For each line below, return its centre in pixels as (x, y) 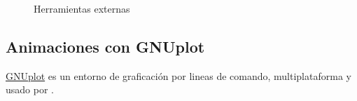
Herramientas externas (82, 8)
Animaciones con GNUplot (105, 46)
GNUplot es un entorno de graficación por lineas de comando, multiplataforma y (178, 75)
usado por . (30, 89)
